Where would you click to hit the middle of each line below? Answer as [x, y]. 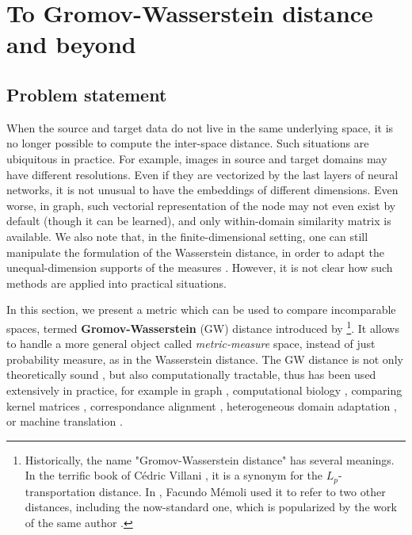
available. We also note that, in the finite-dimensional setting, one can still [187, 236]
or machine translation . [65, 421]
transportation [60, 491]
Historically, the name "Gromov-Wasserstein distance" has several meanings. [210, 459]
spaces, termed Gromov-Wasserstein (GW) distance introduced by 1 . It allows [203, 327]
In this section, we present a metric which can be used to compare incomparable [201, 310]
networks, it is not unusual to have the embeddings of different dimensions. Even [202, 190]
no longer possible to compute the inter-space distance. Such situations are [188, 143]
